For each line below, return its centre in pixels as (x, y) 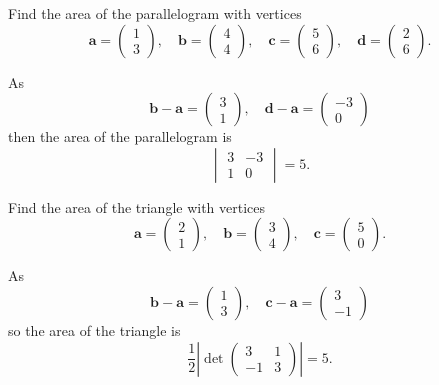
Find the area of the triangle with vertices (137, 206)
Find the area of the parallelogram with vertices (155, 13)
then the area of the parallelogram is (120, 136)
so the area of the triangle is (94, 329)
